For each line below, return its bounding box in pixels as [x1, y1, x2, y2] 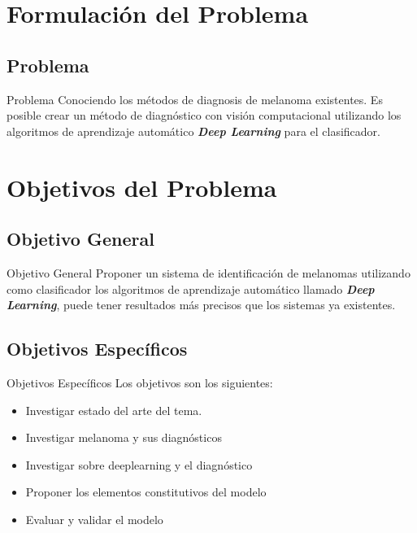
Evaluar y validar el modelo [25, 510, 163, 527]
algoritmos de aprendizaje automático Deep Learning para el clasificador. [7, 122, 380, 139]
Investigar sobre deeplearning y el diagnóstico [25, 456, 253, 473]
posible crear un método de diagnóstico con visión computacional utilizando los [7, 107, 402, 124]
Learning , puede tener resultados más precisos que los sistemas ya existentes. [7, 296, 396, 313]
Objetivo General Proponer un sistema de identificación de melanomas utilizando [7, 264, 410, 281]
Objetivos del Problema [7, 170, 277, 203]
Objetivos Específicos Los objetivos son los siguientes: [7, 374, 273, 391]
